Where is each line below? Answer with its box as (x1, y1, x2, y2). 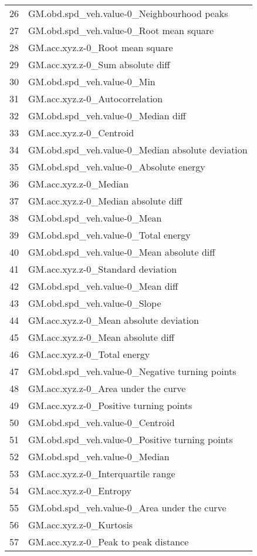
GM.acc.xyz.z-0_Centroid (28, 126, 134, 139)
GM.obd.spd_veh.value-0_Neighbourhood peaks (28, 6, 228, 20)
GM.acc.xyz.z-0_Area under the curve (28, 381, 186, 395)
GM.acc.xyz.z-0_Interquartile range (28, 467, 175, 480)
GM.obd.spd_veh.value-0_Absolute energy (28, 160, 205, 173)
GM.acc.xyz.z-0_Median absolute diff (28, 194, 182, 207)
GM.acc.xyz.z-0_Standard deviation (28, 262, 177, 276)
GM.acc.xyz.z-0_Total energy (28, 347, 150, 361)
